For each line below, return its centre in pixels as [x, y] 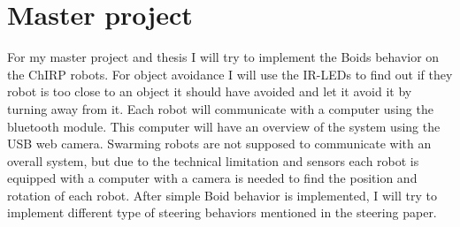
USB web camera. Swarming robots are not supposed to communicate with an [219, 144]
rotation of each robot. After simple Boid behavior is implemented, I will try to [222, 195]
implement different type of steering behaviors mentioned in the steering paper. [222, 212]
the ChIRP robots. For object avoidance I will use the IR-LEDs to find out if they [230, 74]
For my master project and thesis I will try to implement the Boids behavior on [223, 57]
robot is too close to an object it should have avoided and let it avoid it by [210, 91]
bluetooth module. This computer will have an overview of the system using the [224, 126]
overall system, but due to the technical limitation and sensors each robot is [213, 160]
